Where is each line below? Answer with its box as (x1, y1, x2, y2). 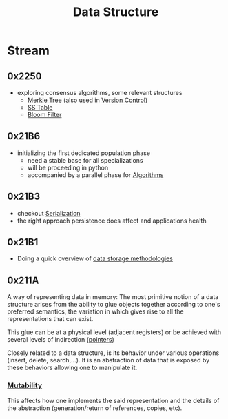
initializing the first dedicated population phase (17, 149, 150, 157)
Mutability (7, 380, 43, 390)
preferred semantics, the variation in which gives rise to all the (7, 307, 184, 316)
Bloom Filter (27, 111, 62, 119)
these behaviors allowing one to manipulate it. (7, 363, 138, 372)
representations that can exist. (7, 315, 94, 323)
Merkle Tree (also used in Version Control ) (27, 96, 148, 104)
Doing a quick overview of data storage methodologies (17, 254, 174, 263)
